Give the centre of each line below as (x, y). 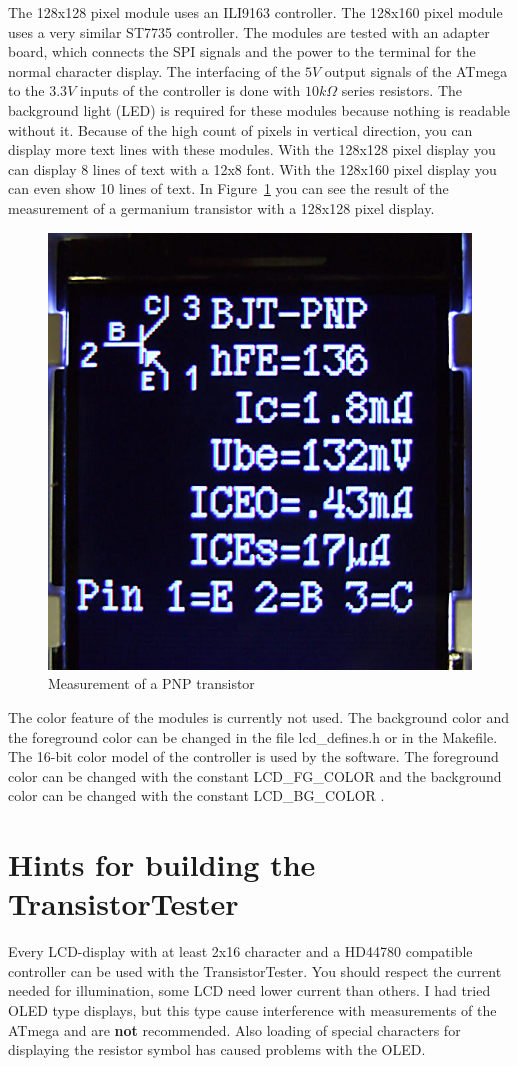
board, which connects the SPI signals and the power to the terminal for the (242, 51)
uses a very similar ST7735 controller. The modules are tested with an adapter (249, 31)
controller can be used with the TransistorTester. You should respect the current (255, 970)
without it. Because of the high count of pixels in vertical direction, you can (240, 129)
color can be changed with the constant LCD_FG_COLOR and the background (255, 775)
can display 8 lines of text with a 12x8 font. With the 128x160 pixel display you (252, 168)
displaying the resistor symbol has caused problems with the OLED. (217, 1049)
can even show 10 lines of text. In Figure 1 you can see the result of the (228, 188)
